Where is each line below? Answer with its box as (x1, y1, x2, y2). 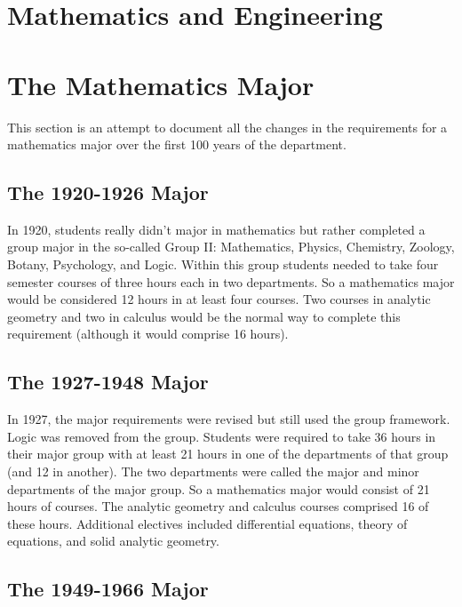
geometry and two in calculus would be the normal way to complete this (7, 307, 401, 325)
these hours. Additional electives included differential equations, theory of (7, 514, 408, 532)
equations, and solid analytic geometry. (7, 531, 219, 550)
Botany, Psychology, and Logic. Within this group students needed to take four (7, 255, 439, 274)
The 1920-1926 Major (7, 179, 209, 206)
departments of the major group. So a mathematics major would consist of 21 (7, 479, 430, 498)
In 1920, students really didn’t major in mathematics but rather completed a (7, 220, 426, 238)
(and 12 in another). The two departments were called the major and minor (7, 462, 419, 481)
